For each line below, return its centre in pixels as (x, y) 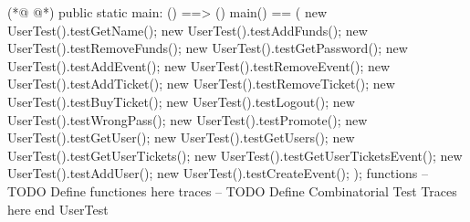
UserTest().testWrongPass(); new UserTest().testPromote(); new (188, 119)
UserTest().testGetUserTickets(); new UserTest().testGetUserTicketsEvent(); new (235, 155)
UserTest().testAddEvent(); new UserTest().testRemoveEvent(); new (199, 65)
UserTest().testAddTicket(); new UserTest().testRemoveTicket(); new (201, 84)
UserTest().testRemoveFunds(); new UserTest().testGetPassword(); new (208, 48)
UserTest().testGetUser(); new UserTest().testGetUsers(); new (181, 137)
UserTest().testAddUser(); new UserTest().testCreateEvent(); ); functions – (218, 173)
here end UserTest (58, 209)
